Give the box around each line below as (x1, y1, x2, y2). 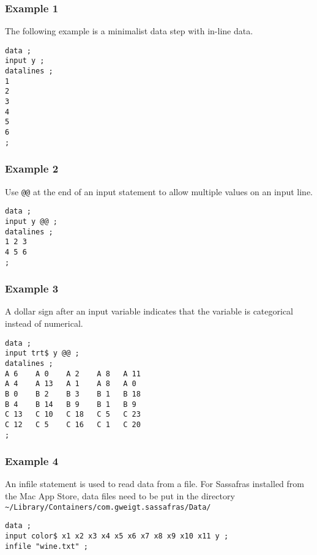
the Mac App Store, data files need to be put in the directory (5, 489, 235, 502)
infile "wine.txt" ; (5, 542, 89, 551)
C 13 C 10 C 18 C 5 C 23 (5, 410, 141, 419)
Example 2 (5, 161, 59, 176)
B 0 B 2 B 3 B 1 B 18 (5, 389, 141, 398)
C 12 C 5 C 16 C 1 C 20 (5, 420, 141, 429)
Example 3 (5, 281, 59, 296)
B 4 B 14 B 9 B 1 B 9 (5, 400, 136, 409)
